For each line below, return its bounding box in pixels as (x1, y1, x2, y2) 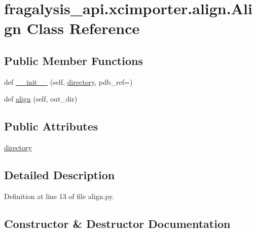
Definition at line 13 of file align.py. (4, 190, 114, 201)
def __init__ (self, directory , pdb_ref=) (4, 76, 133, 87)
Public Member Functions (4, 52, 143, 68)
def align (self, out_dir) (4, 93, 78, 104)
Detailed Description (4, 167, 115, 183)
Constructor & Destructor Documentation (4, 215, 231, 231)
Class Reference (26, 18, 140, 39)
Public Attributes (4, 118, 98, 134)
